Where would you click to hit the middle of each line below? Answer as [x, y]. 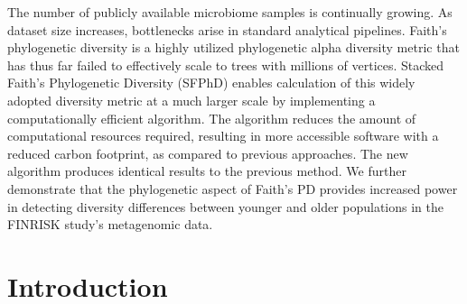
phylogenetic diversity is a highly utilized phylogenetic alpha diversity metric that [233, 47]
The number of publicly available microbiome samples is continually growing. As [230, 12]
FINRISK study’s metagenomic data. [110, 224]
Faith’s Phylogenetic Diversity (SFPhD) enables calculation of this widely [211, 83]
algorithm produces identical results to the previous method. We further [207, 171]
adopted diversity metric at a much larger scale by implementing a [191, 100]
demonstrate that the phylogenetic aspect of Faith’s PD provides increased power [233, 188]
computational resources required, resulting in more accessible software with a [223, 136]
